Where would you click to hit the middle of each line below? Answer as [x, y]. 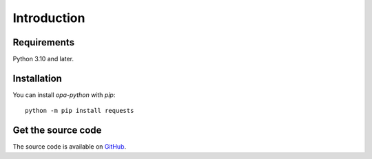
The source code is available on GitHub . [70, 147]
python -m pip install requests [80, 111]
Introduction [49, 18]
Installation [37, 78]
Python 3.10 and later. [43, 59]
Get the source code [57, 130]
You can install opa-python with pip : [64, 95]
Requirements [44, 42]
